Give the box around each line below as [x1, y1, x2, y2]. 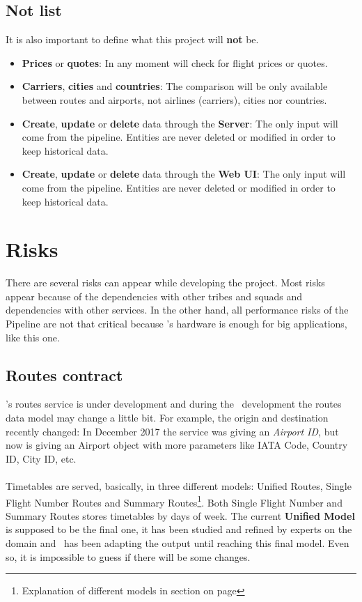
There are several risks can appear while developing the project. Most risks [6, 275, 325, 290]
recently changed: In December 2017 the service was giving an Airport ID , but [6, 424, 339, 438]
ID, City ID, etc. [6, 451, 77, 465]
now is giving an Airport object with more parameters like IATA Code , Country [6, 438, 348, 452]
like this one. [6, 330, 60, 344]
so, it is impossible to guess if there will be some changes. [6, 549, 251, 564]
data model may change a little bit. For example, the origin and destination [6, 410, 329, 425]
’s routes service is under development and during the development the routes [6, 396, 342, 411]
